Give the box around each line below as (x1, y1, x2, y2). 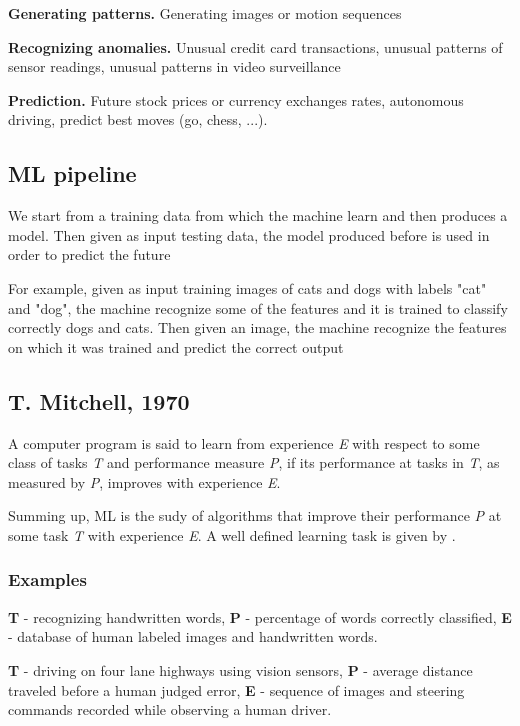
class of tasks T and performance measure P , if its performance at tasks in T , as (8, 452, 500, 473)
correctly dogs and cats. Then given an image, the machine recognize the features (8, 317, 507, 338)
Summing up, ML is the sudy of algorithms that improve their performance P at (8, 505, 502, 526)
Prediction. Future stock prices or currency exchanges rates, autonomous (8, 89, 464, 110)
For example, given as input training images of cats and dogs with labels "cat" (8, 277, 487, 298)
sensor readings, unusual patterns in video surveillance (8, 56, 341, 77)
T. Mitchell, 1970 (8, 385, 190, 416)
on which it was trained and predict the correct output (8, 336, 344, 357)
